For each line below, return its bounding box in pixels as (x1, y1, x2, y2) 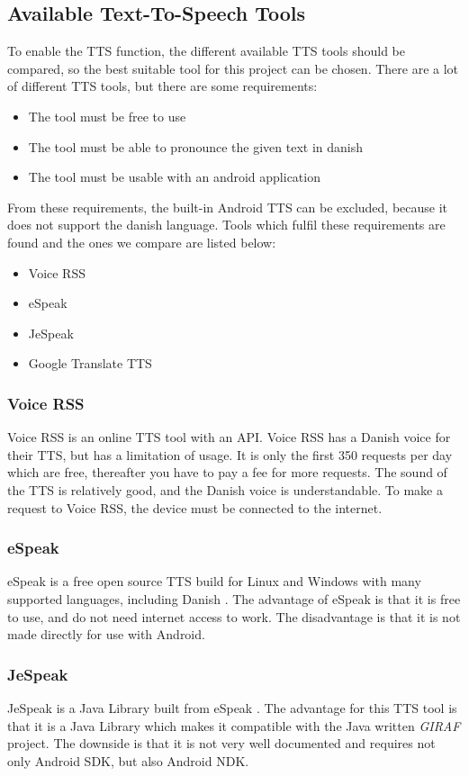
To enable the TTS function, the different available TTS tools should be (7, 41, 405, 60)
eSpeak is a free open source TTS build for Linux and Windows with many (7, 572, 421, 591)
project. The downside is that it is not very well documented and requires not (7, 734, 436, 753)
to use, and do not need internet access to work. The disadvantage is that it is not (7, 607, 461, 626)
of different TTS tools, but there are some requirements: (7, 77, 318, 95)
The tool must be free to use (28, 106, 186, 125)
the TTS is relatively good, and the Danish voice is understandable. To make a (7, 480, 443, 499)
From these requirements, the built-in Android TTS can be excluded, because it (7, 197, 448, 216)
